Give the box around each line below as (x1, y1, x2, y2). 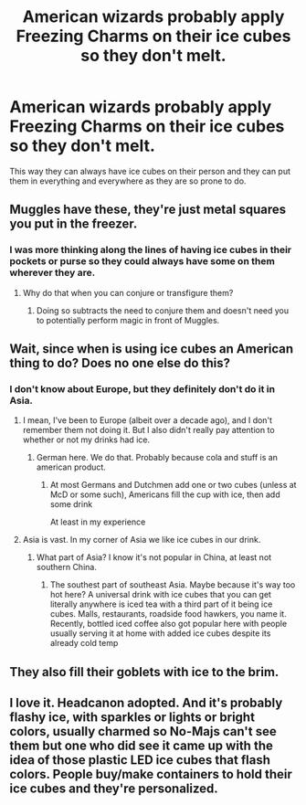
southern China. (36, 562, 98, 573)
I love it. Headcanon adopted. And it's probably (9, 695, 283, 711)
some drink (49, 499, 93, 510)
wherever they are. (9, 267, 96, 280)
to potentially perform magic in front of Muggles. (36, 314, 220, 325)
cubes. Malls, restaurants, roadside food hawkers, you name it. (49, 609, 287, 620)
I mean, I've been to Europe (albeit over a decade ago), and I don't (22, 415, 272, 426)
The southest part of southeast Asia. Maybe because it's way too (49, 579, 296, 590)
